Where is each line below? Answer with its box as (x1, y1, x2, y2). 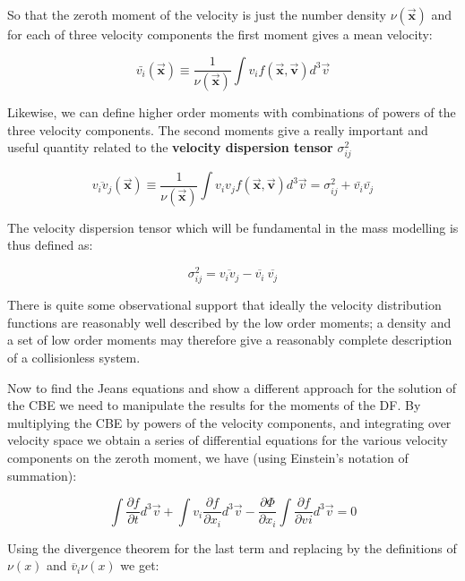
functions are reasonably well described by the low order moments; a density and (7, 312, 452, 331)
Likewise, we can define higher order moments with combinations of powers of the (7, 103, 456, 122)
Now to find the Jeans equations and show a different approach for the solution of (7, 378, 457, 397)
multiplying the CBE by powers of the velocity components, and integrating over (7, 413, 452, 431)
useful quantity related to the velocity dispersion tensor (7, 138, 333, 157)
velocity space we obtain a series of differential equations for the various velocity (7, 431, 448, 449)
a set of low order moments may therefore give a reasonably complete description (7, 330, 452, 349)
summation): (7, 466, 77, 484)
